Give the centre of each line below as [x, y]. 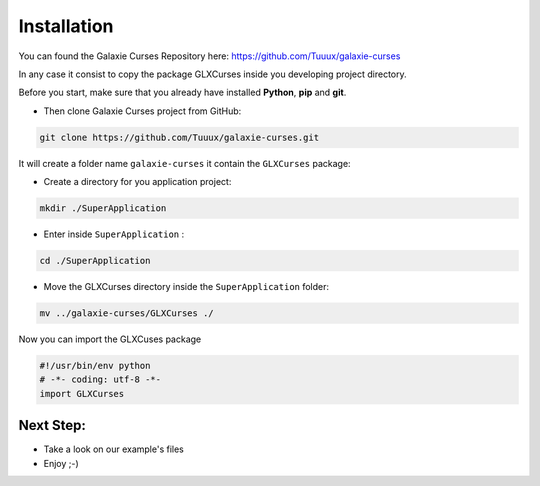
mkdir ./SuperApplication [103, 208]
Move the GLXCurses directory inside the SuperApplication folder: [186, 287]
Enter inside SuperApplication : [114, 234]
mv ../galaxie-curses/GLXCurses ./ [126, 313]
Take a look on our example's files [113, 449]
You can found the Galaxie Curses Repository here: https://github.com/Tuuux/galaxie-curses [209, 56]
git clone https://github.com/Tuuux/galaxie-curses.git [179, 137]
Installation [66, 26]
